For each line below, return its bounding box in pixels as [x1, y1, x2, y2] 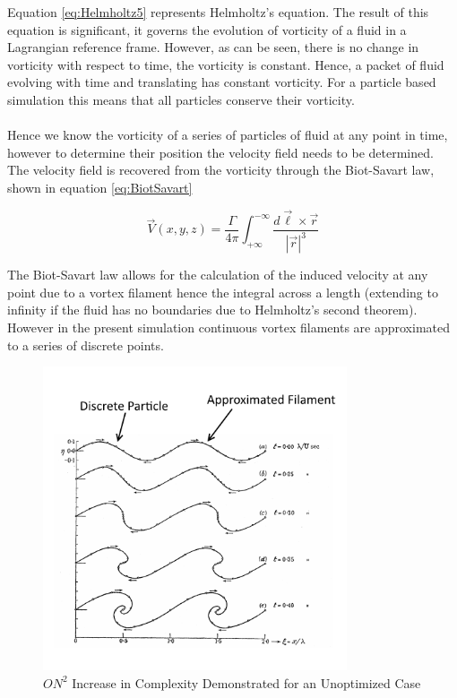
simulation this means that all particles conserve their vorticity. [7, 90, 355, 108]
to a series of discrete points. [7, 335, 164, 354]
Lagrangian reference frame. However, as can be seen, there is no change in [7, 38, 419, 56]
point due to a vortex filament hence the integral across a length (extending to [7, 282, 438, 301]
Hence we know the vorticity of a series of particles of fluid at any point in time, [7, 125, 448, 144]
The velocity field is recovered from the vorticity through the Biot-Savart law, [7, 160, 435, 179]
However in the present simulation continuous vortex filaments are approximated [7, 317, 450, 336]
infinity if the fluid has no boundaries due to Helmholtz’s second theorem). [7, 300, 418, 319]
